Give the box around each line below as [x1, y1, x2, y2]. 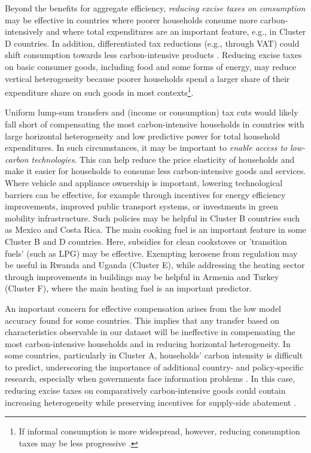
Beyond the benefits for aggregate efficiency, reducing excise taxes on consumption [5, 2, 306, 14]
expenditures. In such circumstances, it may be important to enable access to [5, 141, 287, 154]
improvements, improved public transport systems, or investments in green [5, 200, 278, 212]
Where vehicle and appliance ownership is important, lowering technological [5, 176, 283, 189]
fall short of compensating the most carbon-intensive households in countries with [5, 118, 304, 130]
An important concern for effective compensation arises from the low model [5, 302, 281, 314]
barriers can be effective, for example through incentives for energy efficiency [5, 188, 286, 200]
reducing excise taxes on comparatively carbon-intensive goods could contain [5, 384, 286, 397]
